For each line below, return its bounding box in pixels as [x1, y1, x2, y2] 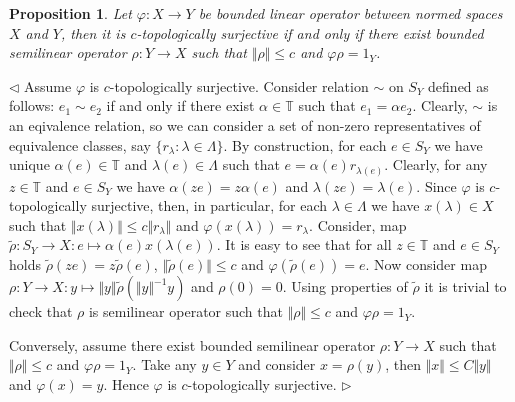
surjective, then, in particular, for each [91, 195, 327, 216]
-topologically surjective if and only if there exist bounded [136, 22, 484, 43]
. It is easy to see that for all [216, 234, 392, 255]
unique [9, 154, 50, 175]
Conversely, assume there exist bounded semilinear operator [9, 334, 376, 355]
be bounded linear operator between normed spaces [198, 3, 503, 23]
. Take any [132, 354, 197, 375]
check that [9, 301, 73, 322]
